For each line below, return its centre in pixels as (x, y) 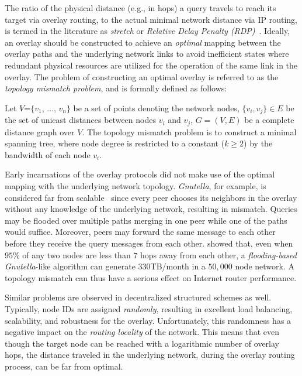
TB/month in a (178, 266)
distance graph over (40, 131)
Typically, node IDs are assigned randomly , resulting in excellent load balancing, (149, 308)
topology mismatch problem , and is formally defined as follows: (116, 88)
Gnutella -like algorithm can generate (70, 266)
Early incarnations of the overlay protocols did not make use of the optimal (140, 174)
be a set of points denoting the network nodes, (156, 107)
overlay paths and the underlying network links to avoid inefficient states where (147, 54)
